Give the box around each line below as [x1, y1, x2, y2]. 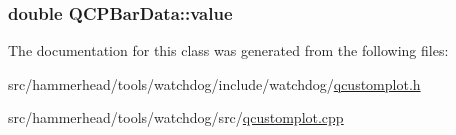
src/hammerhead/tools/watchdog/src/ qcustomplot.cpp [8, 107, 344, 128]
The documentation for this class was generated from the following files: [8, 40, 449, 61]
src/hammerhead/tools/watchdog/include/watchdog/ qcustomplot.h [8, 73, 421, 94]
